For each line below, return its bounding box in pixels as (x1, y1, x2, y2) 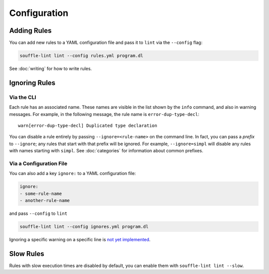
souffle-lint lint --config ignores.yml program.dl (19, 224, 149, 230)
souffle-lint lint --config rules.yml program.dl (19, 53, 143, 59)
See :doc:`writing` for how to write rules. (9, 66, 92, 72)
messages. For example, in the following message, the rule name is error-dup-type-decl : (9, 111, 199, 117)
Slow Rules (9, 249, 44, 258)
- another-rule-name (19, 198, 70, 203)
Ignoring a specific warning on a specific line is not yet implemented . (9, 237, 151, 242)
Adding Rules (9, 26, 52, 35)
